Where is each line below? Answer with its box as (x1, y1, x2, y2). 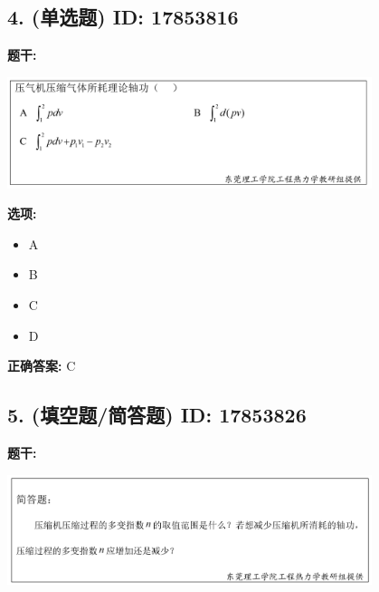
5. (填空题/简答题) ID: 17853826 (7, 401, 307, 429)
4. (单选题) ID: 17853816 (7, 3, 239, 31)
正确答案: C (7, 356, 76, 375)
